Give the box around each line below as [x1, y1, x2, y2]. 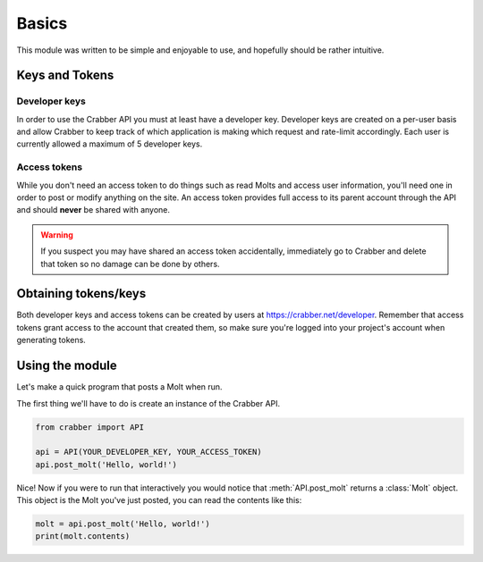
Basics [16, 13, 68, 33]
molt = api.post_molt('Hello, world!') [35, 519, 210, 529]
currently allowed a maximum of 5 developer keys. [16, 138, 203, 149]
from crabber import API [35, 422, 145, 432]
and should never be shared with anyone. [16, 205, 170, 215]
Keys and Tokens [16, 68, 114, 83]
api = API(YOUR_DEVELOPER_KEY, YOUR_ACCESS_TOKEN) [35, 447, 263, 457]
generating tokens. [16, 335, 87, 346]
